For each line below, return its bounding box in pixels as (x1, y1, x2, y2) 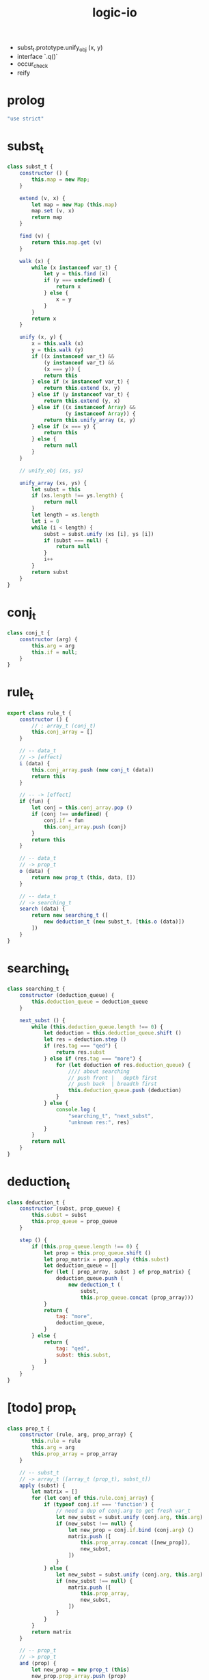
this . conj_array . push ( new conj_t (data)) (31, 766, 154, 774)
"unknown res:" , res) (68, 1119, 130, 1126)
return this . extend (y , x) (43, 397, 121, 404)
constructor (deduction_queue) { (19, 992, 115, 999)
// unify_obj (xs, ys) (19, 467, 84, 474)
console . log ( (55, 1106, 96, 1113)
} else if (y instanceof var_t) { (31, 391, 130, 398)
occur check (16, 60, 48, 69)
